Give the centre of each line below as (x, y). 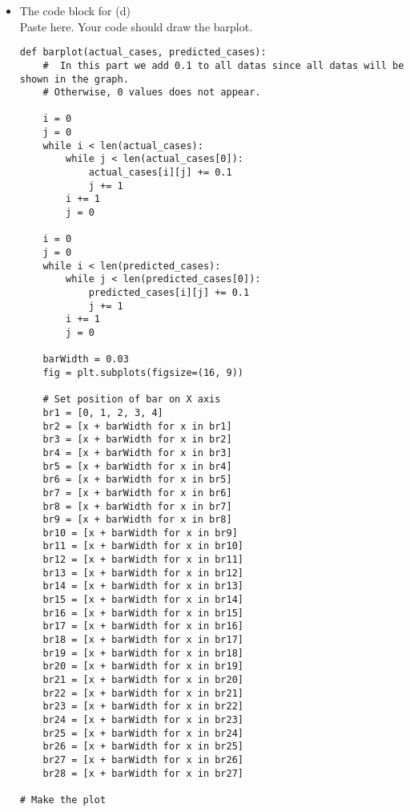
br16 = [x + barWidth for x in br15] (143, 613)
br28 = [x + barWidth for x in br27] (143, 773)
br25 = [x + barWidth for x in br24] (143, 733)
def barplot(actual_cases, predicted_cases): (143, 53)
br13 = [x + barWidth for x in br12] (143, 573)
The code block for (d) (75, 10)
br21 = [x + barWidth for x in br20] (143, 680)
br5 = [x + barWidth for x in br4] (137, 466)
